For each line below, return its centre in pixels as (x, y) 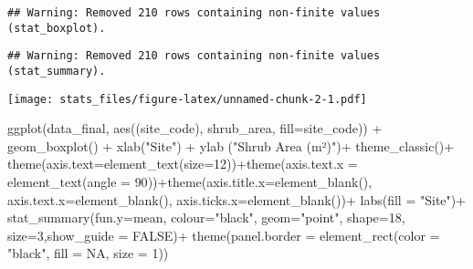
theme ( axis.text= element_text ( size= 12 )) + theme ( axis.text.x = (183, 164)
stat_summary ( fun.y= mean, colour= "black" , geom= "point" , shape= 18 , (206, 217)
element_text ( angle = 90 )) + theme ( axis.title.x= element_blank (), (190, 182)
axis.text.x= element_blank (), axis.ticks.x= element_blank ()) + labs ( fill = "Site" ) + (237, 199)
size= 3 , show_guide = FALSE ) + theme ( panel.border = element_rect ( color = (224, 235)
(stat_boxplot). (57, 28)
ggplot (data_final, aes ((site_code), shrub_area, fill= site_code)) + (195, 128)
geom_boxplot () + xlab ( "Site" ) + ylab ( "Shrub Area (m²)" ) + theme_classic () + (231, 145)
